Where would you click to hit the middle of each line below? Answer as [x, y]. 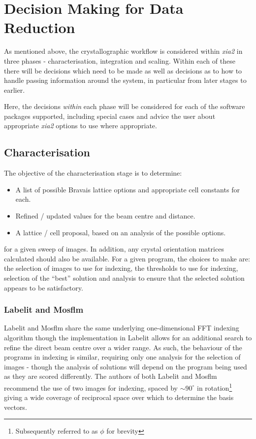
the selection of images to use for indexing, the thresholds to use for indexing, [121, 268]
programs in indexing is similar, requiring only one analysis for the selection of [122, 357]
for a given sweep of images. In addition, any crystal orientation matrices [114, 249]
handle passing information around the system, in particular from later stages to [125, 80]
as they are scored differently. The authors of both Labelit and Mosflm [111, 376]
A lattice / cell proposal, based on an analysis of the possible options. [121, 232]
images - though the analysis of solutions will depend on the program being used [126, 366]
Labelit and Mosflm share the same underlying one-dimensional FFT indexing [122, 328]
